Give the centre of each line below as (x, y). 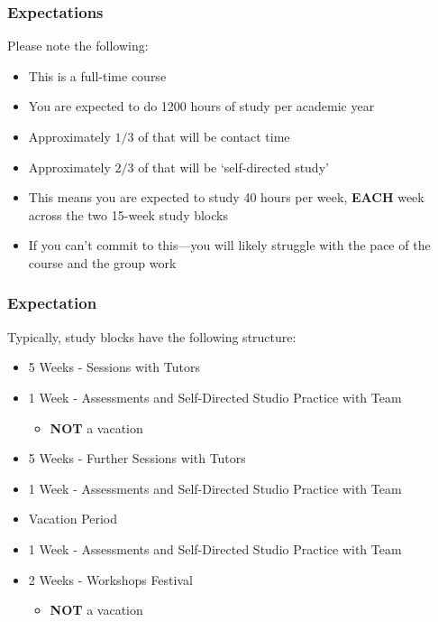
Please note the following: (78, 46)
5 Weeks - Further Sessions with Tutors (137, 458)
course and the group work (102, 262)
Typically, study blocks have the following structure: (152, 336)
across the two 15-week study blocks (128, 214)
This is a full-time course (97, 75)
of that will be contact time (214, 136)
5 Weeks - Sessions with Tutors (114, 367)
